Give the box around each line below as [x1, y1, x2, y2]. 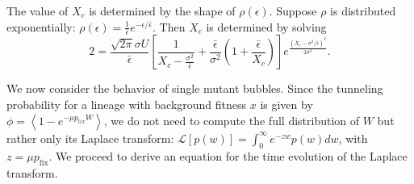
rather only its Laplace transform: [6, 129, 174, 146]
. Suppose [269, 2, 317, 19]
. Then [153, 18, 186, 35]
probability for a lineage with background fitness [6, 96, 247, 113]
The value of [6, 2, 69, 19]
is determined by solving [206, 18, 327, 35]
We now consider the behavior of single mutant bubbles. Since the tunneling [6, 80, 383, 97]
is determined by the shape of [89, 2, 236, 19]
